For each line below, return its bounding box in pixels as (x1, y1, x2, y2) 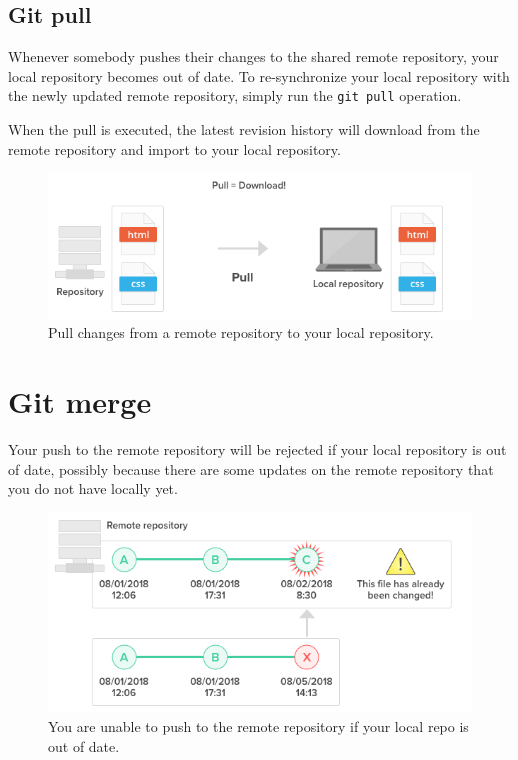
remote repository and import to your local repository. (8, 138, 341, 159)
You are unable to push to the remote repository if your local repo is (48, 716, 469, 737)
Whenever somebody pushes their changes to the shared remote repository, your (8, 46, 499, 67)
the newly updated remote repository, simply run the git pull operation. (8, 85, 462, 106)
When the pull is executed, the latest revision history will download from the (8, 119, 480, 140)
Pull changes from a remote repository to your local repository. (48, 322, 434, 343)
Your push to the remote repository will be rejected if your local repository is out (8, 439, 507, 460)
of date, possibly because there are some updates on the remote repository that (8, 458, 494, 479)
